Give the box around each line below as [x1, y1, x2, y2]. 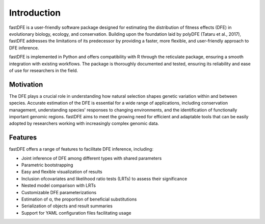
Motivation [9, 80, 43, 89]
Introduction [9, 7, 61, 18]
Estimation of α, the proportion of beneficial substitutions [21, 196, 137, 202]
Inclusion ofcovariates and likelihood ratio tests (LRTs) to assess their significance [21, 176, 187, 181]
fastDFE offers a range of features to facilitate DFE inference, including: [9, 146, 154, 152]
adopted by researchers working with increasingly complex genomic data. [9, 120, 159, 127]
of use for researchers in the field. [9, 67, 78, 73]
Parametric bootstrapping [21, 162, 73, 168]
